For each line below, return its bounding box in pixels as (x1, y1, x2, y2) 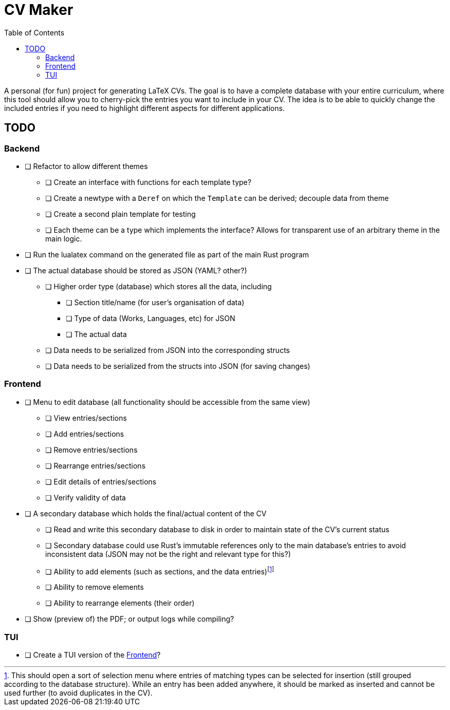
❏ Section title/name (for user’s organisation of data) (66, 297, 245, 307)
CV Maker (4, 1, 73, 18)
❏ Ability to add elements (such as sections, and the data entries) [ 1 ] (45, 565, 274, 576)
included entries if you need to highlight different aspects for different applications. (4, 103, 285, 113)
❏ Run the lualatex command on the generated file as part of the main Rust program (25, 250, 309, 259)
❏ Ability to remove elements (45, 583, 144, 592)
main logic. (45, 234, 82, 243)
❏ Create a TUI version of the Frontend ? (25, 650, 161, 660)
